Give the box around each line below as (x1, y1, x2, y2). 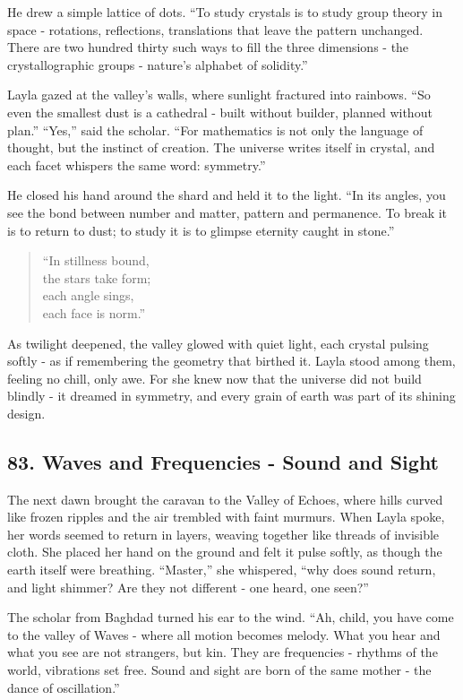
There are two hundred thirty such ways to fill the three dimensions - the (7, 38, 409, 56)
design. (7, 403, 46, 422)
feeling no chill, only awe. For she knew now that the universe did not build (7, 368, 422, 387)
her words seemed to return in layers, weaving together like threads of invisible (7, 524, 440, 543)
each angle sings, (42, 286, 134, 305)
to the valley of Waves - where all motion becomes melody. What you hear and (7, 625, 441, 644)
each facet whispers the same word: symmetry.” (7, 155, 266, 174)
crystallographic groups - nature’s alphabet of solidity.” (7, 55, 308, 73)
